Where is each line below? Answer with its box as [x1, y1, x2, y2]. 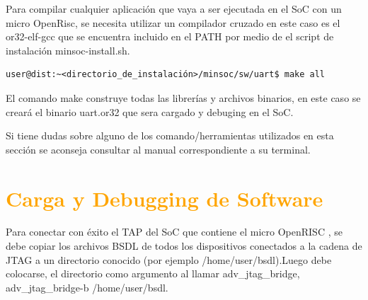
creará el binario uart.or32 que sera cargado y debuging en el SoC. [6, 104, 294, 119]
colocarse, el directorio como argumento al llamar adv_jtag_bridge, [6, 266, 300, 281]
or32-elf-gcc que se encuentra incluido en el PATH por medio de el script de [6, 29, 334, 44]
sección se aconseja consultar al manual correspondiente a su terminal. [6, 142, 311, 156]
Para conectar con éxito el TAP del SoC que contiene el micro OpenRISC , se [6, 224, 343, 239]
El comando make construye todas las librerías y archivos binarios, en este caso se [6, 90, 361, 105]
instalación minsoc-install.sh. [6, 42, 130, 57]
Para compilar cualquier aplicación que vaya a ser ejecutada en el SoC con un [6, 1, 342, 16]
